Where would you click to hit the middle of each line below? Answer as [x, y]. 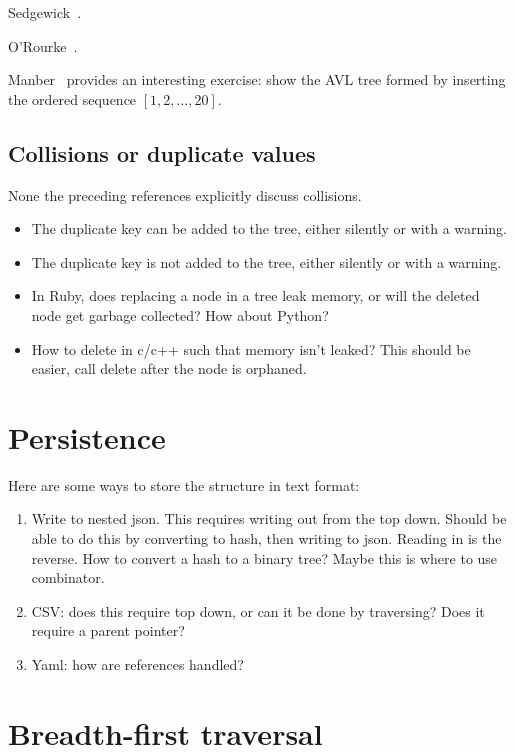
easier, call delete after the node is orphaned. [169, 368]
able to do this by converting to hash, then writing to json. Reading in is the [266, 538]
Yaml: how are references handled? [137, 664]
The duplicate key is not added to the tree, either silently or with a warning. [266, 261]
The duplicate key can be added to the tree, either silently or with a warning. [269, 228]
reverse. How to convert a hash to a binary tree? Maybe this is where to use [264, 557]
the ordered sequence [72, 98]
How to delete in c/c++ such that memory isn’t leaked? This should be [251, 348]
